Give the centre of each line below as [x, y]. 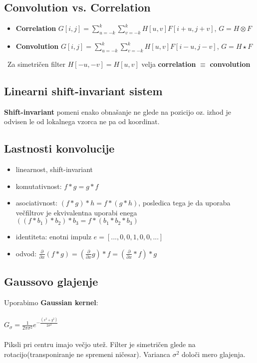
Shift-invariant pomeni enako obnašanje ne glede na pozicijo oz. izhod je [118, 111]
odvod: [26, 253]
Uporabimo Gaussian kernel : [51, 302]
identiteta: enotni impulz [54, 237]
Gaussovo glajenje [51, 281]
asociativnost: [37, 203]
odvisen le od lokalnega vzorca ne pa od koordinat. [82, 121]
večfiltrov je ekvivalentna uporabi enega [76, 212]
